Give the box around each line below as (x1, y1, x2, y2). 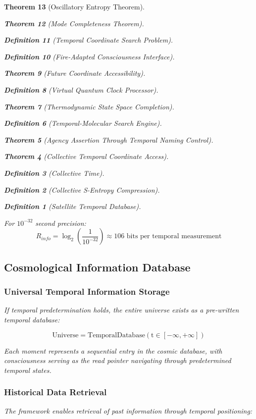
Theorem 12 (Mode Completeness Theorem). (4, 18, 144, 28)
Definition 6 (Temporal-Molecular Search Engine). (4, 118, 162, 128)
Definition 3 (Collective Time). (4, 167, 104, 178)
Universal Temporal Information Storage (4, 285, 170, 298)
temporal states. (4, 365, 51, 375)
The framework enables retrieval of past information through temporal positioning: (4, 405, 253, 416)
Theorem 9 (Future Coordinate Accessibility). (4, 68, 146, 78)
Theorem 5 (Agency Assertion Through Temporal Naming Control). (4, 134, 213, 145)
